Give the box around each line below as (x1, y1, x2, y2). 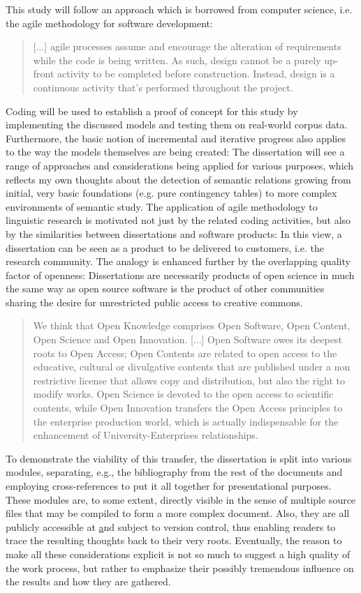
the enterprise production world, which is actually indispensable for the (33, 414, 339, 428)
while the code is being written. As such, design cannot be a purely (33, 52, 321, 67)
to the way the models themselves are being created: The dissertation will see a (6, 144, 345, 159)
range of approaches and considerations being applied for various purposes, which (6, 158, 354, 172)
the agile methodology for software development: (6, 15, 213, 30)
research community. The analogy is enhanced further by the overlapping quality (6, 254, 351, 269)
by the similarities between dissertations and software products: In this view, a (6, 226, 342, 241)
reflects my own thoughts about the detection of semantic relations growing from (6, 172, 351, 186)
